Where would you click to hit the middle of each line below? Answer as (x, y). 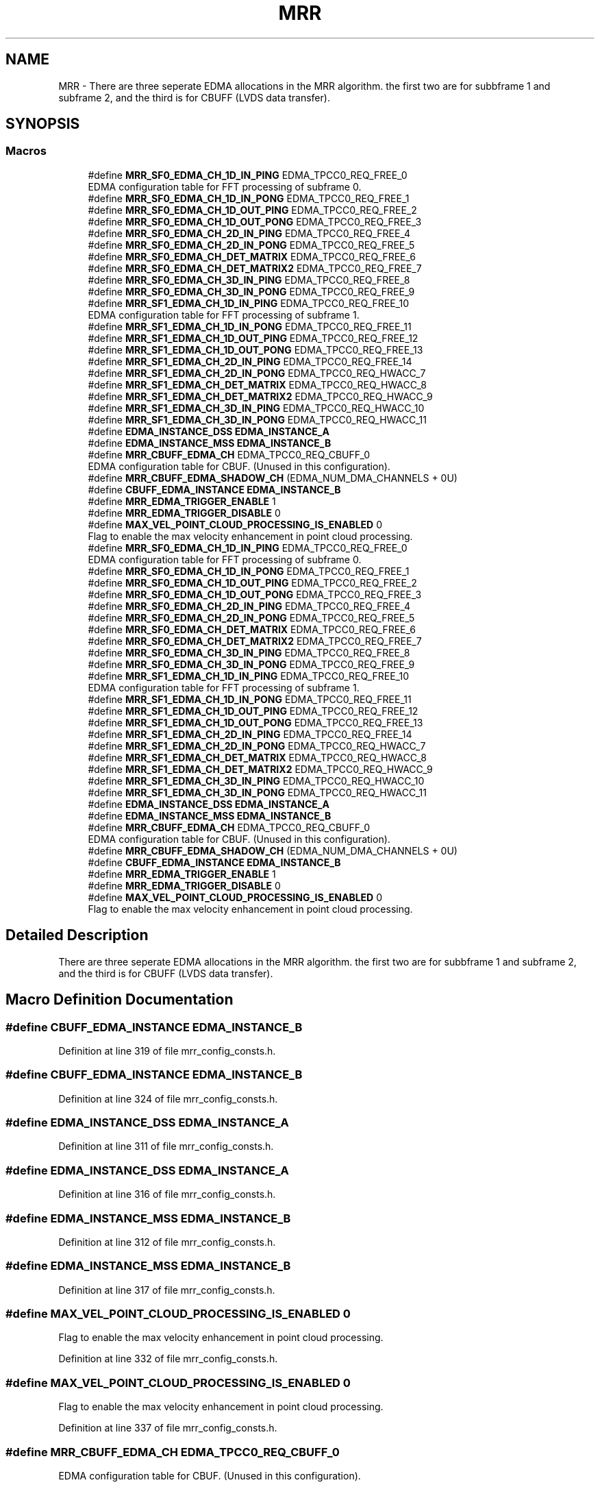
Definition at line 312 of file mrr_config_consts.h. (167, 1242)
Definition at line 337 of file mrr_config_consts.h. (168, 1428)
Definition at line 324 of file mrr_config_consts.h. (168, 1098)
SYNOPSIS (43, 124)
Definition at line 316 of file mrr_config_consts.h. (167, 1194)
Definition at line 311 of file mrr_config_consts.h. (166, 1146)
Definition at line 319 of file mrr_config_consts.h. (167, 1050)
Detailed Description (77, 935)
